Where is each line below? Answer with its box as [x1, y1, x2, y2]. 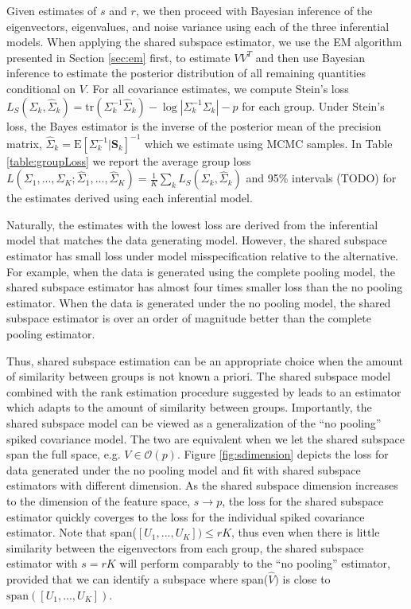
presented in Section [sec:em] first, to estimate [6, 49, 231, 65]
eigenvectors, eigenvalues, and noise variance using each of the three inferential [6, 18, 390, 34]
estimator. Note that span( [6, 524, 137, 541]
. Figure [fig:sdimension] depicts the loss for [176, 446, 389, 463]
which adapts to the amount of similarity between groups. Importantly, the [6, 399, 372, 416]
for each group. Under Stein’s [242, 97, 385, 114]
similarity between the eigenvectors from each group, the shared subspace [6, 539, 364, 556]
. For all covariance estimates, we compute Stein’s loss [85, 80, 349, 96]
